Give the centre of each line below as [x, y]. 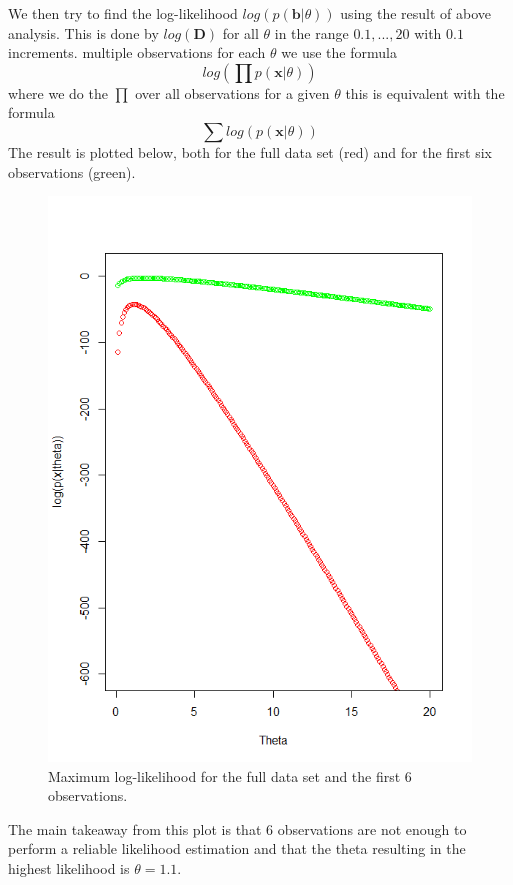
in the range [311, 32]
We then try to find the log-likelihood [123, 13]
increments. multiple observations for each [137, 52]
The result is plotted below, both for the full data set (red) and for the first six [250, 151]
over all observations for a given [232, 92]
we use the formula [339, 52]
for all [240, 32]
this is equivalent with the [425, 92]
